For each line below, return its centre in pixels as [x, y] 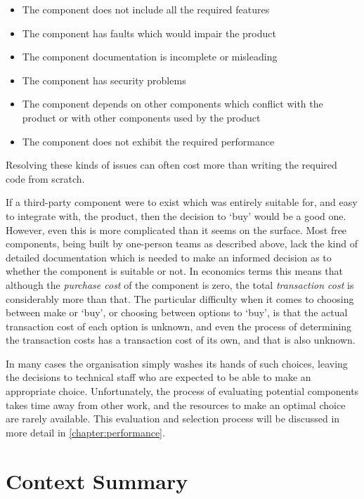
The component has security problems [104, 80]
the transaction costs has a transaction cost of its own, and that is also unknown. [181, 340]
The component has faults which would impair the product [149, 33]
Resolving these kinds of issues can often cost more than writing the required [171, 165]
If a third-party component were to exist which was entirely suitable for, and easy [182, 202]
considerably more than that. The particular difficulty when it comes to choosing [180, 298]
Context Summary [97, 480]
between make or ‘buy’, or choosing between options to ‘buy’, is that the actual [177, 312]
